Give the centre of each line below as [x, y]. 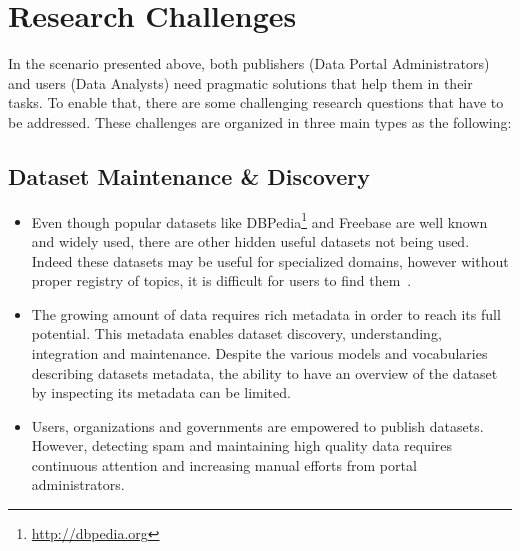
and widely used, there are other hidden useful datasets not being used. [250, 240]
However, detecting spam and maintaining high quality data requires [242, 445]
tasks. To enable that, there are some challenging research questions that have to [256, 102]
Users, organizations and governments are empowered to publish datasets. [257, 425]
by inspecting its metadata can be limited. [161, 392]
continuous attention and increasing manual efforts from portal [224, 464]
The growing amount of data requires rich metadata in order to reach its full [266, 313]
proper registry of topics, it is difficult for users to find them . [221, 280]
